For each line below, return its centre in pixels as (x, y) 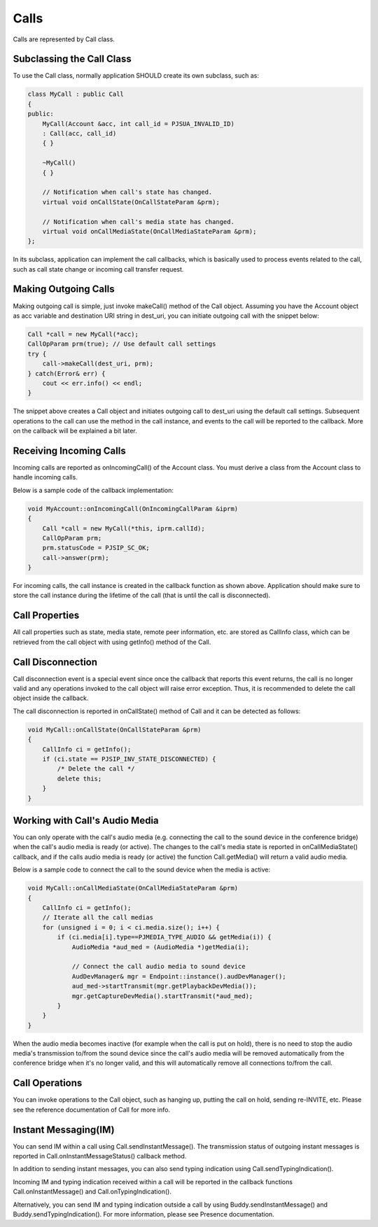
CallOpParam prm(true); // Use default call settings (122, 344)
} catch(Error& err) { (66, 373)
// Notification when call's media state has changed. (138, 222)
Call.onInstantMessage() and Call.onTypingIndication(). (92, 1192)
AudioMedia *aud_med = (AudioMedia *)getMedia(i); (161, 947)
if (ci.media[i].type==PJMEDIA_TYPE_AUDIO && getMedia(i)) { (164, 937)
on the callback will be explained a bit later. (75, 431)
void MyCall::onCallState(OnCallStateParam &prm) (114, 729)
